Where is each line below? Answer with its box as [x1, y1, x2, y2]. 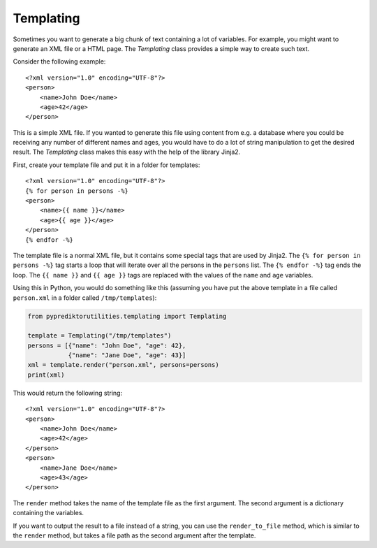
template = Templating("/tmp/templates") [27, 332, 172, 340]
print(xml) [27, 370, 65, 379]
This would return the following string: [13, 389, 122, 397]
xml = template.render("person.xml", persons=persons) [27, 361, 219, 369]
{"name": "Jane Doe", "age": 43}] [68, 352, 186, 359]
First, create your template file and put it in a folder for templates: [13, 161, 200, 169]
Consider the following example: [13, 57, 106, 66]
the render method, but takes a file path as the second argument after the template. [13, 531, 256, 540]
